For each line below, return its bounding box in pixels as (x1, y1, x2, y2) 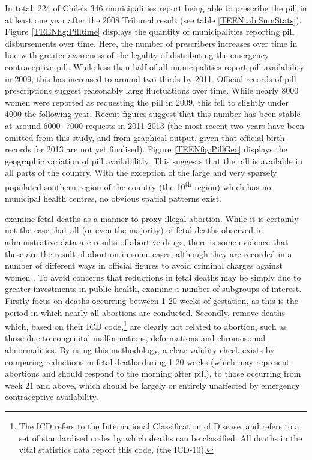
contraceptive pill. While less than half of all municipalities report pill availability (5, 60, 304, 73)
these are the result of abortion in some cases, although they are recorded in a (5, 247, 292, 260)
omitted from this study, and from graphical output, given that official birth (5, 131, 285, 143)
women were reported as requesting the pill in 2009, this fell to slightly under (5, 95, 289, 108)
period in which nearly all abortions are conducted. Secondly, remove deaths (5, 306, 286, 318)
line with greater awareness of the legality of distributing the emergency (5, 49, 269, 61)
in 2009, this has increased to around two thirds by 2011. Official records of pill (5, 72, 296, 85)
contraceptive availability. (5, 390, 98, 403)
